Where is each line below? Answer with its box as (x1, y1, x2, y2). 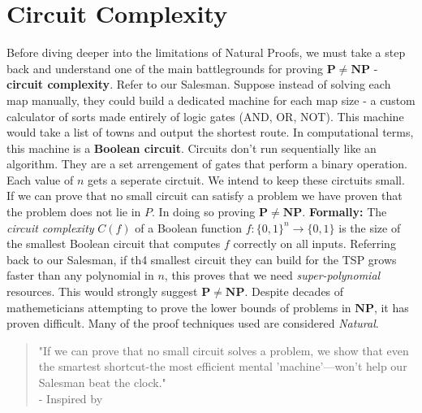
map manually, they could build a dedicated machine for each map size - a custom (6, 91, 416, 108)
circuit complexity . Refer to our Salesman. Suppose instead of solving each (6, 76, 391, 93)
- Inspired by (38, 389, 103, 406)
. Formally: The (302, 203, 387, 220)
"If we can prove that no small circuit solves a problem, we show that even (38, 341, 409, 359)
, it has (373, 298, 409, 315)
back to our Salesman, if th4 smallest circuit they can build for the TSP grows (6, 250, 397, 267)
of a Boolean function (135, 219, 242, 236)
